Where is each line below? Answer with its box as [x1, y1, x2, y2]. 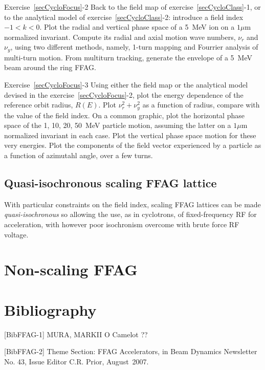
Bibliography [4, 299, 97, 320]
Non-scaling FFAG [4, 259, 138, 280]
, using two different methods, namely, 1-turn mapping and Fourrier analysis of [10, 41, 258, 52]
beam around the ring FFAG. [4, 62, 96, 73]
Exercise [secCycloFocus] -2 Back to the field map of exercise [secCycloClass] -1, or [4, 2, 261, 12]
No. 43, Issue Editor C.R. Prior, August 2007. [4, 356, 149, 366]
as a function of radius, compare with [142, 99, 260, 110]
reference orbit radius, [4, 99, 73, 110]
